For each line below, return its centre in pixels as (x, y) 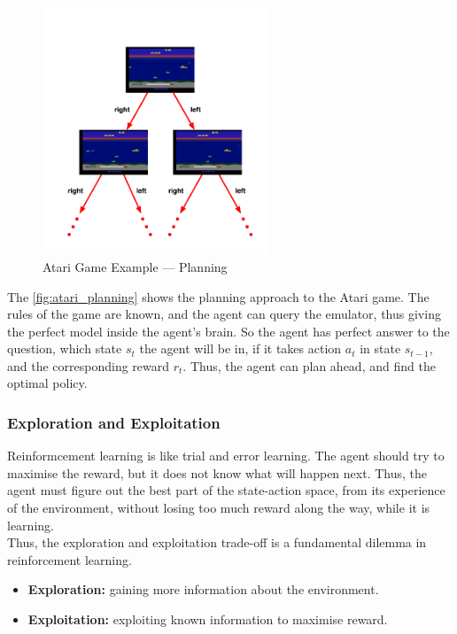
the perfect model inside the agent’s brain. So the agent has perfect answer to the (228, 331)
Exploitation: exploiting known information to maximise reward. (208, 619)
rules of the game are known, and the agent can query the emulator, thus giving (224, 314)
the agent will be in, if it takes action (240, 348)
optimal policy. (47, 383)
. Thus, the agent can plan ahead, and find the (309, 365)
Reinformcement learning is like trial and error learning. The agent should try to (226, 456)
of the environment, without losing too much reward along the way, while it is (219, 508)
